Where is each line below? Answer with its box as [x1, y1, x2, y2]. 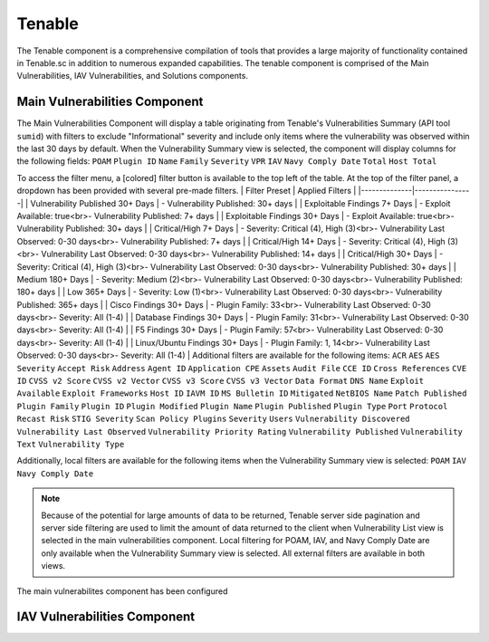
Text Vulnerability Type [16, 439, 125, 449]
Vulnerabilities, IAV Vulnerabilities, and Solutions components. [16, 71, 249, 81]
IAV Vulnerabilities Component [16, 609, 196, 625]
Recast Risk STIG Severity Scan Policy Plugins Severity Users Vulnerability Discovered [16, 414, 411, 425]
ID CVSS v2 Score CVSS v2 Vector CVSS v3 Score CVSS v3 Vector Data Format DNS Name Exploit [16, 376, 425, 387]
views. [41, 561, 66, 571]
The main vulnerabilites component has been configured [16, 585, 228, 597]
